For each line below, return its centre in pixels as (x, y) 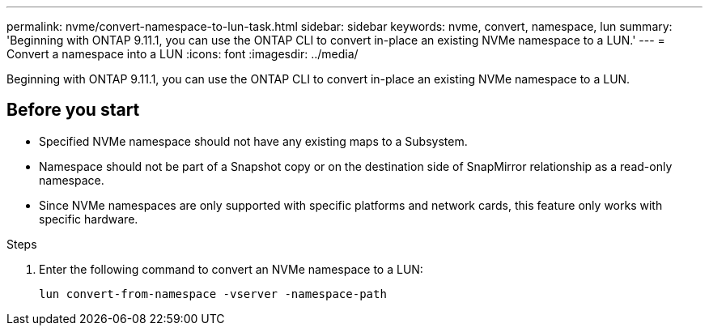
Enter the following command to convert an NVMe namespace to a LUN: (231, 269)
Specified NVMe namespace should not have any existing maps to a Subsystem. (253, 141)
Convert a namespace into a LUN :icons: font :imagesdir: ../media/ (183, 54)
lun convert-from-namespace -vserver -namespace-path (213, 294)
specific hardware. (89, 219)
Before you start (73, 110)
